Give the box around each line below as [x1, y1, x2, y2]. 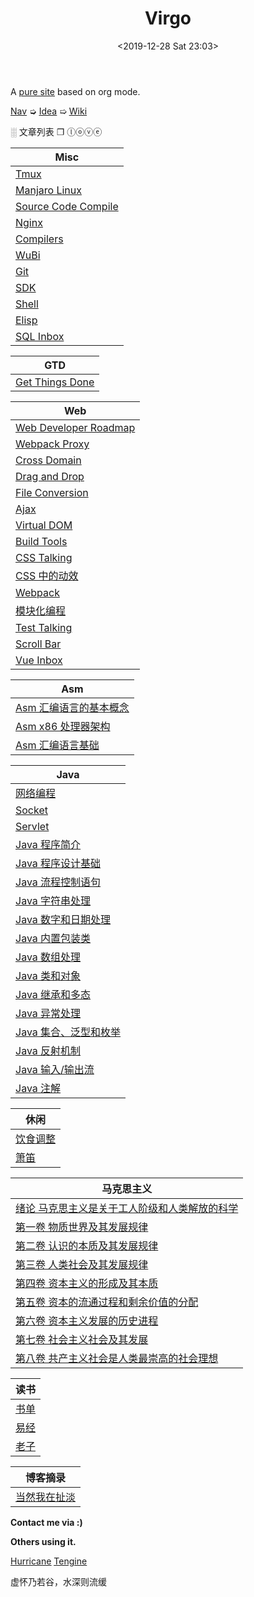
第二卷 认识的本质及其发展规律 [15, 1238, 159, 1252]
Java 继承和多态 [15, 987, 92, 1001]
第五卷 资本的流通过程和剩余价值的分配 [15, 1295, 199, 1309]
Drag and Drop [15, 469, 85, 483]
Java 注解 [15, 1081, 62, 1095]
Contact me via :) [10, 1516, 83, 1528]
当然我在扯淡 [15, 1490, 77, 1504]
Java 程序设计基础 [15, 856, 102, 870]
